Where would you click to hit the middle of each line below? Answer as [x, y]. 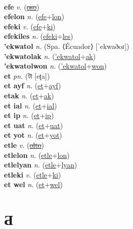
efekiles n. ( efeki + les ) [39, 36]
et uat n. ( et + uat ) [34, 125]
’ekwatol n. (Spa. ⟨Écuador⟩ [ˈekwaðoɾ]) [67, 46]
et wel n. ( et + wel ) [33, 184]
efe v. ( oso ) [22, 6]
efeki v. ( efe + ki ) [30, 26]
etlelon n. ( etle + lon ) [37, 155]
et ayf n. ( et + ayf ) [33, 85]
